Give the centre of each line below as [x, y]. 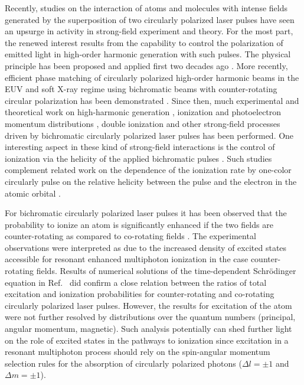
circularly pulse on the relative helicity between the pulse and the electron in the [151, 181]
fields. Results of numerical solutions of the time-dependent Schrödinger [166, 271]
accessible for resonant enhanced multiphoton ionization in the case [127, 259]
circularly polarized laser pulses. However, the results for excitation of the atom [148, 305]
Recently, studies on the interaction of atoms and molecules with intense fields [146, 8]
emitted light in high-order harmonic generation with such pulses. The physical [148, 54]
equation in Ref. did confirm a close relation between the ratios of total [136, 282]
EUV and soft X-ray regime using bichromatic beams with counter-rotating [141, 89]
